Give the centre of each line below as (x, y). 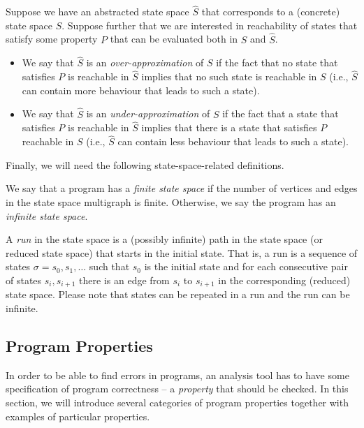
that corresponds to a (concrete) (271, 12)
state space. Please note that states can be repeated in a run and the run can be (178, 294)
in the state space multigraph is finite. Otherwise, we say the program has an (171, 202)
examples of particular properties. (78, 416)
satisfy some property (52, 39)
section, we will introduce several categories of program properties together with (177, 403)
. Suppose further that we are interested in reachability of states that (210, 25)
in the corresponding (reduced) (284, 280)
